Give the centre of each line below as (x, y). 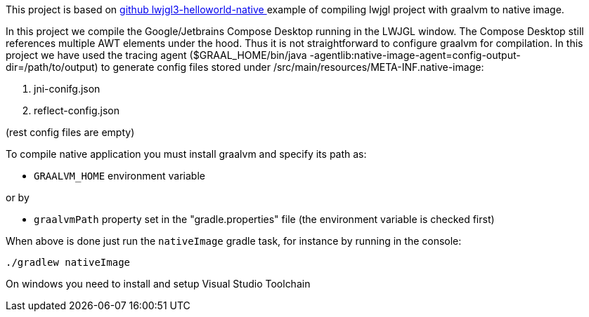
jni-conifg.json (67, 89)
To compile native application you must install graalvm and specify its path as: (186, 154)
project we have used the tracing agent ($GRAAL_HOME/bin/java (156, 55)
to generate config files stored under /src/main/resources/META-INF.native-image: (292, 67)
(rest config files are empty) (70, 132)
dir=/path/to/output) (52, 67)
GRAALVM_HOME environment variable (119, 176)
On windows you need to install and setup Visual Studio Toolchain (158, 284)
